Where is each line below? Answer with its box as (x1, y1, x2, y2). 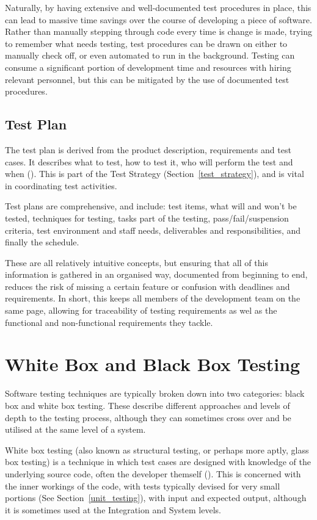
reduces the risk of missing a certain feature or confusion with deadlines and (5, 280, 290, 292)
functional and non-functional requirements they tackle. (5, 316, 213, 328)
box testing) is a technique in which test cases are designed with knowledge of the (5, 455, 311, 468)
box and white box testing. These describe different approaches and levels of (5, 399, 290, 411)
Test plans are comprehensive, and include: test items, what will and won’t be (5, 200, 297, 212)
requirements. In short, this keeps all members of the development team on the (5, 292, 301, 305)
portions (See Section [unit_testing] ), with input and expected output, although (5, 491, 307, 504)
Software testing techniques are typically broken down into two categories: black (5, 387, 305, 400)
